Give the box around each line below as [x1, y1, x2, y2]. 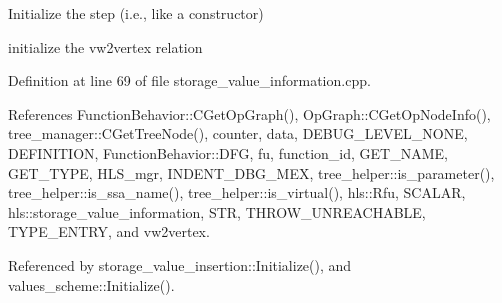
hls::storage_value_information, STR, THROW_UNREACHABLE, [8, 201, 426, 222]
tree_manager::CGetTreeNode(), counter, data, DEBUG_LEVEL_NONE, [8, 123, 468, 144]
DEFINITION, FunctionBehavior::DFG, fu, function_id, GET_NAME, [8, 142, 448, 163]
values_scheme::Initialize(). [8, 274, 175, 295]
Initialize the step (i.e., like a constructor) [8, 3, 264, 23]
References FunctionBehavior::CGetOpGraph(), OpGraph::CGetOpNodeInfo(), [8, 103, 491, 124]
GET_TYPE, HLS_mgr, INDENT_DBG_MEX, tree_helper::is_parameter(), [8, 162, 495, 183]
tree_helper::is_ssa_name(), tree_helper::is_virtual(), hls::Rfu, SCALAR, [8, 182, 466, 203]
